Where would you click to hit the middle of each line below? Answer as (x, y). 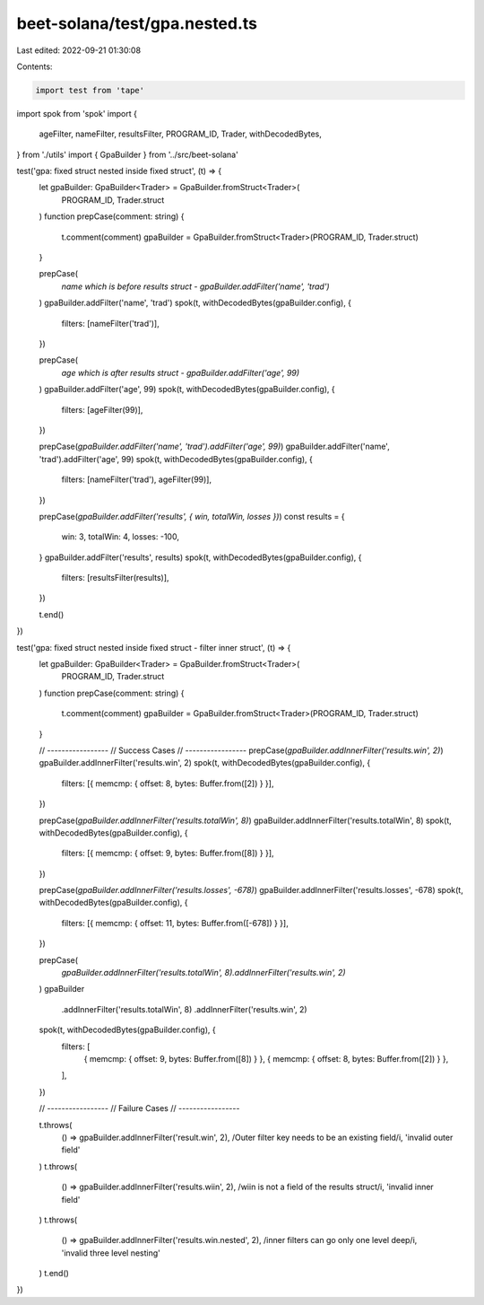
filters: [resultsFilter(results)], (115, 578)
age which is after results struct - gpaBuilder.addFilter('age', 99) (181, 372)
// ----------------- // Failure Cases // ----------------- (139, 1108)
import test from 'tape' (90, 90)
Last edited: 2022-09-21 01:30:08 (79, 50)
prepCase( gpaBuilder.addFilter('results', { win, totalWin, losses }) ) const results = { (192, 516)
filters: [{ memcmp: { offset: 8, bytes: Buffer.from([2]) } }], (168, 783)
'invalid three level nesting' (111, 1253)
